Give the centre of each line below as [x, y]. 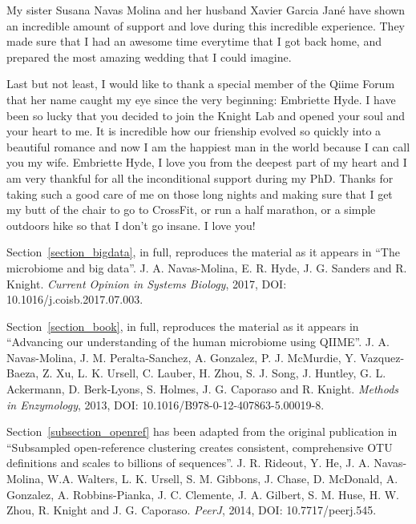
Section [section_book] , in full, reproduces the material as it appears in [183, 326]
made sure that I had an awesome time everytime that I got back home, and [194, 41]
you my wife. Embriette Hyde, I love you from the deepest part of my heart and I [207, 162]
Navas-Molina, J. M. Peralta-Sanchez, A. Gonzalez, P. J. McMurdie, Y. [182, 357]
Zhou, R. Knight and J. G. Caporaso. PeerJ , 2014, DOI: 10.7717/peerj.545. [192, 510]
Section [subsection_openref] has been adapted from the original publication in [202, 431]
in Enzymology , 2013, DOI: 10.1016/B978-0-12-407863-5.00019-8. [166, 404]
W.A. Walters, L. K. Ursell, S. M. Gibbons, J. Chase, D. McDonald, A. [222, 479]
